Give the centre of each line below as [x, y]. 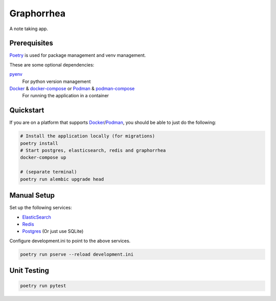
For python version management [56, 81]
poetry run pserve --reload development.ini [77, 254]
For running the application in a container [66, 96]
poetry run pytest [43, 286]
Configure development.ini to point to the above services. [70, 241]
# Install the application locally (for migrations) [88, 136]
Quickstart [27, 110]
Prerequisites [31, 43]
